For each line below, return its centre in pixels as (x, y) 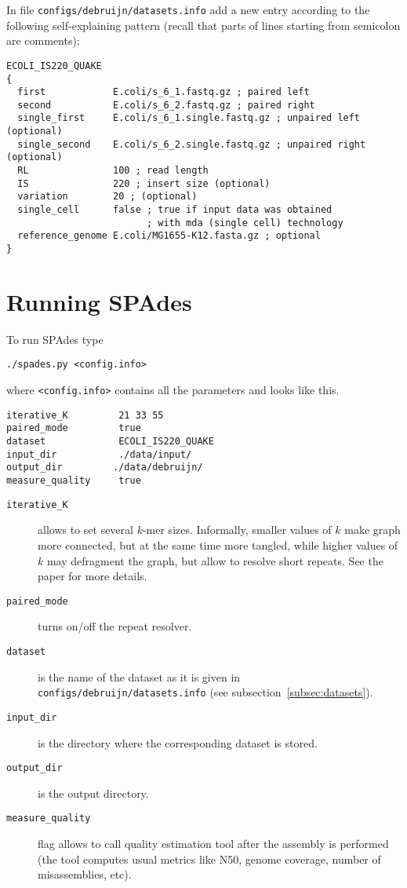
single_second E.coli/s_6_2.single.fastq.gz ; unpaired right (192, 144)
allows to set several (85, 530)
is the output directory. (93, 793)
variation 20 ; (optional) (107, 197)
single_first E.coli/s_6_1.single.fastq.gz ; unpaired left (189, 118)
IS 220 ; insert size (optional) (144, 183)
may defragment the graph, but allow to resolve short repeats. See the (215, 560)
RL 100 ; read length (113, 171)
